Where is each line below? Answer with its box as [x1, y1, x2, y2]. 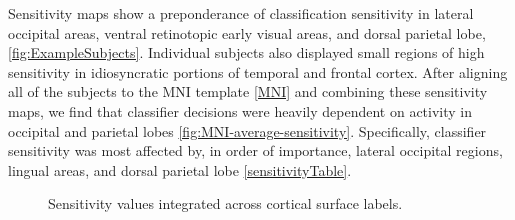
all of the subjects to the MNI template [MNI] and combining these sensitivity [8, 81, 488, 102]
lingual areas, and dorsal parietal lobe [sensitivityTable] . [8, 159, 352, 180]
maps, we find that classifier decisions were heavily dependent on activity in [8, 100, 473, 121]
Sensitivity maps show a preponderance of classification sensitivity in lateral [8, 3, 474, 23]
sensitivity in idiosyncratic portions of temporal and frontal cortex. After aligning [8, 61, 508, 82]
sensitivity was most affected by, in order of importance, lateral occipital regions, [8, 140, 503, 161]
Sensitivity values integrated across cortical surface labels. [48, 193, 403, 214]
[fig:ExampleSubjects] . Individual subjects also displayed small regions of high [8, 42, 485, 63]
